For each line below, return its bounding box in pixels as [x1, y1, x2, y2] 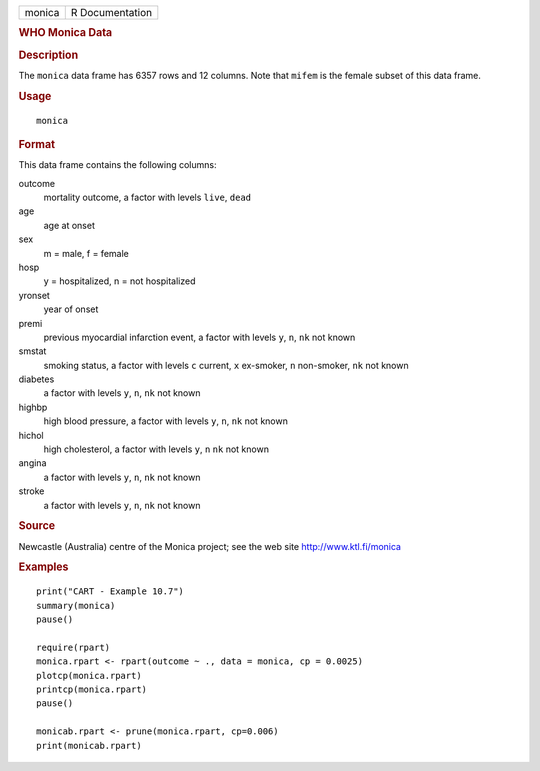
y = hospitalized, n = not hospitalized [43, 275, 196, 287]
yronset [18, 289, 50, 301]
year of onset [43, 303, 99, 315]
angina [18, 457, 47, 469]
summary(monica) [36, 600, 116, 611]
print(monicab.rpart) [36, 740, 142, 751]
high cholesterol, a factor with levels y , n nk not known [43, 443, 270, 455]
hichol [18, 429, 44, 441]
